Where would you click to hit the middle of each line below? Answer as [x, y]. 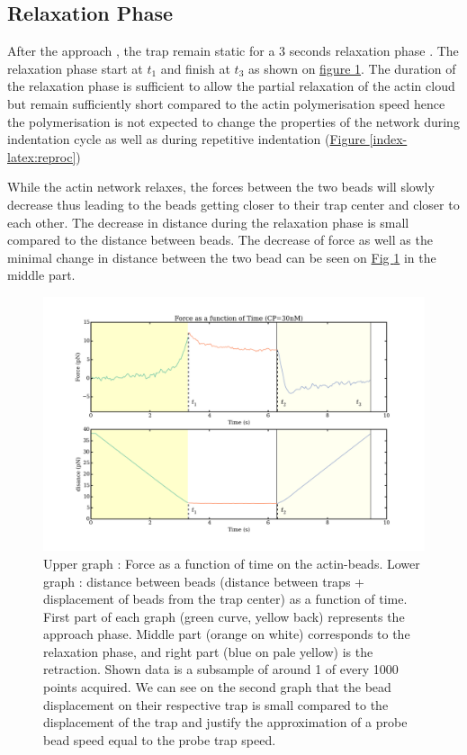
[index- [388, 139]
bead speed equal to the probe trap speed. [160, 739]
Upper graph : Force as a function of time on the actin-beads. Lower [232, 563]
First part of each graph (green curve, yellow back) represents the [224, 616]
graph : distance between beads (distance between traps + [204, 581]
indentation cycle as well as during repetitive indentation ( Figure [186, 139]
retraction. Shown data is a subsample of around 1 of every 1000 [221, 669]
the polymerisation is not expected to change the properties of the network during [233, 121]
